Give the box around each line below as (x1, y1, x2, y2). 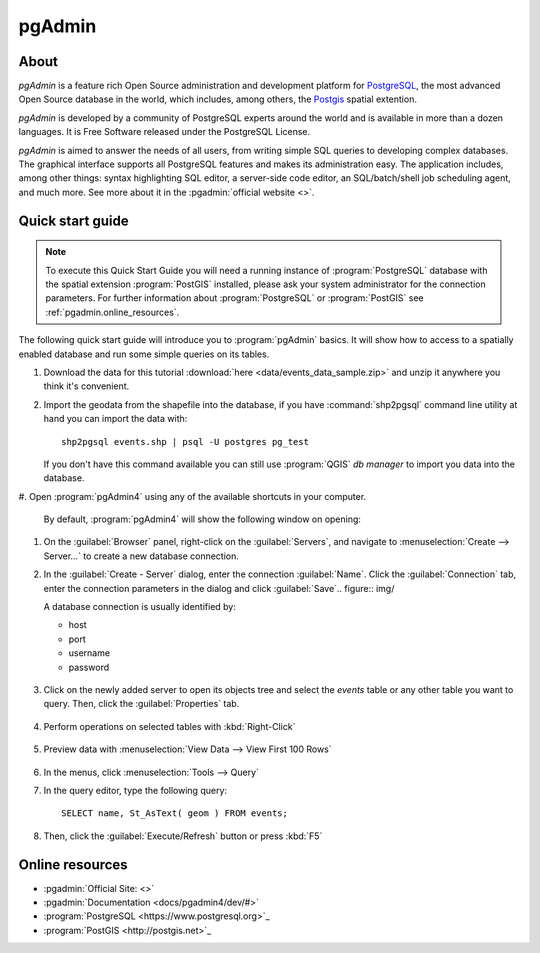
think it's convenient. (43, 380, 130, 392)
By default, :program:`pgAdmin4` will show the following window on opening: (43, 513, 362, 525)
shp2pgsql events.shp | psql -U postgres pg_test (61, 436, 310, 447)
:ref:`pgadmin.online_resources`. (45, 306, 180, 318)
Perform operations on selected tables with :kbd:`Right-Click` (43, 720, 296, 732)
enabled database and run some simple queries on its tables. (18, 348, 270, 360)
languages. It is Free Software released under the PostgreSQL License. (18, 126, 311, 138)
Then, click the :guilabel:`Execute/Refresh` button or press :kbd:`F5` (43, 830, 323, 842)
